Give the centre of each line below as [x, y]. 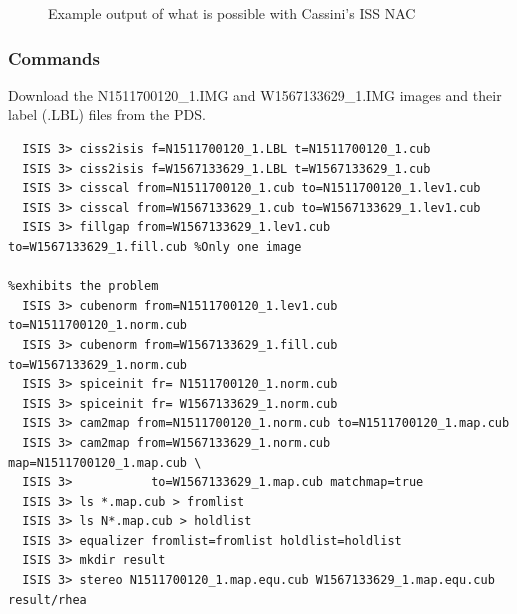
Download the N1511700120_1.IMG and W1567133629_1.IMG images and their [255, 94]
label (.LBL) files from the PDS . [107, 114]
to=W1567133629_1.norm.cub [97, 364]
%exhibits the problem [83, 286]
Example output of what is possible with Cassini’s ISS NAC [232, 13]
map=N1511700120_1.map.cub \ [105, 462]
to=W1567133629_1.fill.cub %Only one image [155, 246]
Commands [54, 57]
